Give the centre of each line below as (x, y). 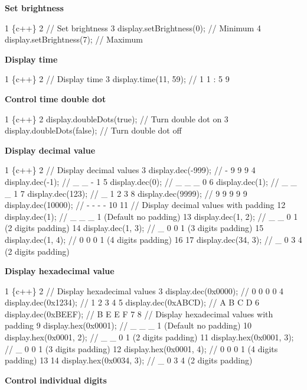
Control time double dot (55, 98)
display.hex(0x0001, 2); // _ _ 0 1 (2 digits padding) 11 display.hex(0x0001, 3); (149, 337)
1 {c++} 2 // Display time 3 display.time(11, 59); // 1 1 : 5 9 (117, 79)
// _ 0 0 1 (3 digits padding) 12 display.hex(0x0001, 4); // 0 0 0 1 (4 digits (141, 348)
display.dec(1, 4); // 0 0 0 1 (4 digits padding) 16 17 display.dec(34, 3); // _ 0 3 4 (153, 239)
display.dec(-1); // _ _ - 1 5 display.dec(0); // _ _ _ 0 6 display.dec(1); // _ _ (151, 181)
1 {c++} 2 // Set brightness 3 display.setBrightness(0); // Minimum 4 (133, 27)
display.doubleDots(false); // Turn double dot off (93, 130)
